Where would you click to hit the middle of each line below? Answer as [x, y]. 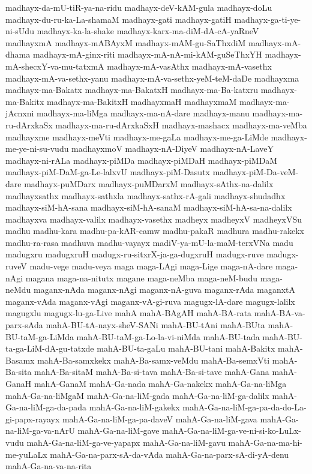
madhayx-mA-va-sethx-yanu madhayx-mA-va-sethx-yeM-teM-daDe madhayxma [152, 78]
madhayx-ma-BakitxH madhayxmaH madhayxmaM [142, 101]
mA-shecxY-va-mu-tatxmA [55, 66]
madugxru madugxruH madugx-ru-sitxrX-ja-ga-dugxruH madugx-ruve [135, 254]
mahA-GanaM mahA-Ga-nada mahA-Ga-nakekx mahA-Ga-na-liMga [160, 383]
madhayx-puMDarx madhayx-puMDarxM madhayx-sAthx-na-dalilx [149, 183]
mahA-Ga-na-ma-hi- [265, 442]
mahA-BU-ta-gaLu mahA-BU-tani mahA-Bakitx [186, 348]
